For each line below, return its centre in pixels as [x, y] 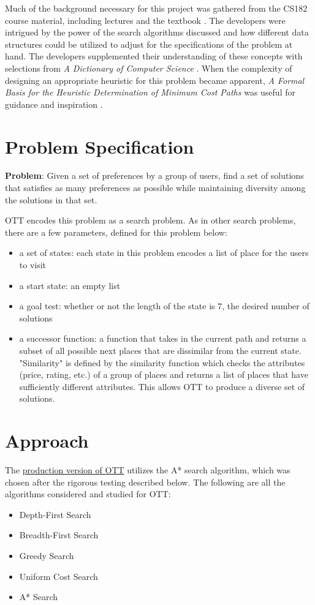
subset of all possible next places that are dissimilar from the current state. [160, 350]
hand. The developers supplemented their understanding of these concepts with [154, 56]
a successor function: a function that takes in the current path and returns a [163, 338]
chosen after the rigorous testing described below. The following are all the [145, 482]
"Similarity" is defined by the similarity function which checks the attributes [162, 362]
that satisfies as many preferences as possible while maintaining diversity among [155, 188]
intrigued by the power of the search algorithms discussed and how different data [157, 32]
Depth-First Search [55, 514]
